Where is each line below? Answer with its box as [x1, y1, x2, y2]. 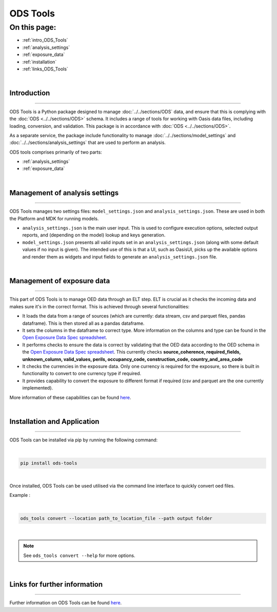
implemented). [22, 385, 53, 391]
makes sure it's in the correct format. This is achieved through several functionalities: [9, 303, 190, 309]
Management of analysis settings [9, 188, 119, 197]
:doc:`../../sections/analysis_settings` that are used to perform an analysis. [9, 139, 166, 146]
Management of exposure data [9, 276, 110, 285]
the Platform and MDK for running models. [9, 215, 99, 221]
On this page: [9, 23, 56, 32]
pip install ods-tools [20, 460, 77, 466]
